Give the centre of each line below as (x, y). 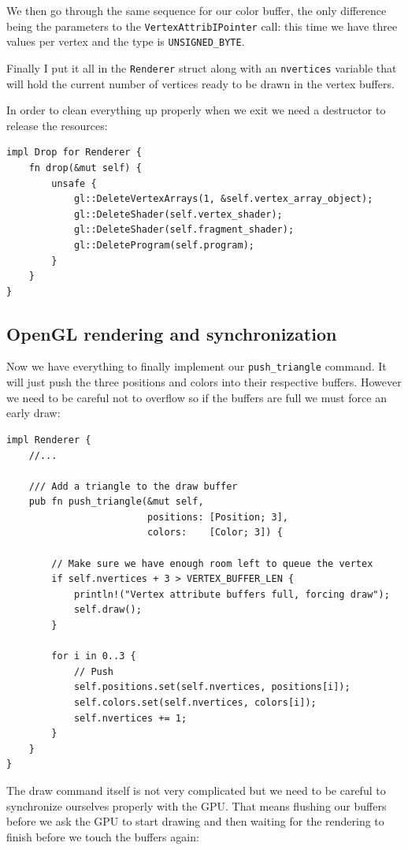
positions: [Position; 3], (217, 517)
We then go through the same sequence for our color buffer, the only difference (197, 10)
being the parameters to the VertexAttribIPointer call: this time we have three (202, 26)
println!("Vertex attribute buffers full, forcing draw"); (232, 594)
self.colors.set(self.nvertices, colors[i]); (195, 703)
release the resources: (57, 125)
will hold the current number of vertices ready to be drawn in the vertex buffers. (200, 83)
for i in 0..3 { (94, 656)
